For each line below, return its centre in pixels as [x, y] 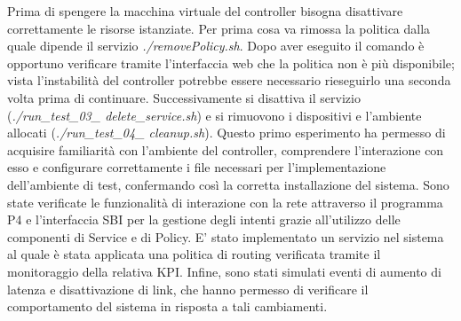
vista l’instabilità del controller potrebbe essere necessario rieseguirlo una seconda [229, 80]
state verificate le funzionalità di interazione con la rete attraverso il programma [225, 202]
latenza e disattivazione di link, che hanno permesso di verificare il [188, 289]
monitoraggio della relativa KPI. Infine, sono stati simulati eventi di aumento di [224, 271]
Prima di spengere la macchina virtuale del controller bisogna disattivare [205, 11]
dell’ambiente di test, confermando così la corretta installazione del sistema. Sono [228, 184]
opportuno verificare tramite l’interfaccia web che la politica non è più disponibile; [231, 63]
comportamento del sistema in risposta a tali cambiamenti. [167, 306]
